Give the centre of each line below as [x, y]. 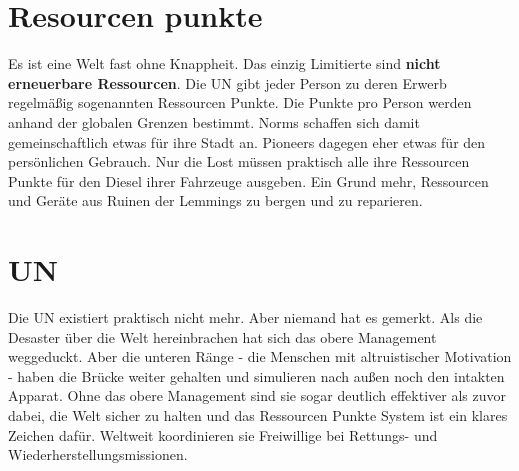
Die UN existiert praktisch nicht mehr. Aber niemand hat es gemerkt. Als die [245, 317]
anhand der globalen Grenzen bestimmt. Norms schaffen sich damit [214, 121]
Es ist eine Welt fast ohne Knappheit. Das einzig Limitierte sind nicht [224, 63]
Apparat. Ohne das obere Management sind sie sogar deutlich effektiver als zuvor [257, 395]
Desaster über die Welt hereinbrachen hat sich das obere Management [222, 336]
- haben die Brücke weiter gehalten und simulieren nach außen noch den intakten [256, 375]
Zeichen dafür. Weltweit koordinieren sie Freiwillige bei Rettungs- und [223, 434]
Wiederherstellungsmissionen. [98, 454]
